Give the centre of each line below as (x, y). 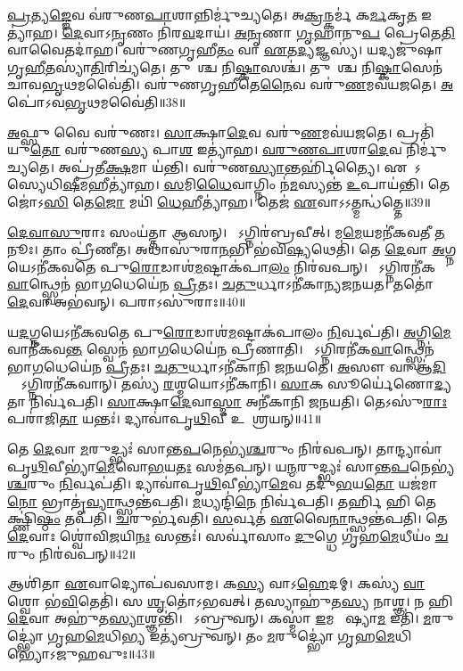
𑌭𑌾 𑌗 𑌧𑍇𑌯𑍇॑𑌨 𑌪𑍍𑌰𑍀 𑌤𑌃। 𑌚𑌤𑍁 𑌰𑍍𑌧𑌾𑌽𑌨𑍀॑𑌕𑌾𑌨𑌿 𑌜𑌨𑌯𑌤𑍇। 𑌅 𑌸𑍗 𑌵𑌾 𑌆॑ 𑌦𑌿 (227, 366)
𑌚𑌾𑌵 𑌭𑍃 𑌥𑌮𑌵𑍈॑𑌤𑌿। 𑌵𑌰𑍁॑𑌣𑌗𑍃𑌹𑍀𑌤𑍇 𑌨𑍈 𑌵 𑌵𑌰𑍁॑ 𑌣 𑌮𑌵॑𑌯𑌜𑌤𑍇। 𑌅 (230, 84)
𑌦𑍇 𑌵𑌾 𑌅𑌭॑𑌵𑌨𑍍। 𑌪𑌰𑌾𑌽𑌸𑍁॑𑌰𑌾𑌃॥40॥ (127, 301)
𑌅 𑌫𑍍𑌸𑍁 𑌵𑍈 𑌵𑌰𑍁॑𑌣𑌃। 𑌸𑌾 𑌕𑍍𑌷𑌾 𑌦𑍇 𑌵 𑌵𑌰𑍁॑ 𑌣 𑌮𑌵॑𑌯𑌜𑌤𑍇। (200, 131)
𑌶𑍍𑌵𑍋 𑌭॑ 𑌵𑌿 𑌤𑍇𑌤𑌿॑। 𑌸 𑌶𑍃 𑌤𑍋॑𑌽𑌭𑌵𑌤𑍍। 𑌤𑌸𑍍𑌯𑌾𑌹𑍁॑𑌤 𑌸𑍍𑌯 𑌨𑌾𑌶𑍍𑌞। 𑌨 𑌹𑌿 (230, 600)
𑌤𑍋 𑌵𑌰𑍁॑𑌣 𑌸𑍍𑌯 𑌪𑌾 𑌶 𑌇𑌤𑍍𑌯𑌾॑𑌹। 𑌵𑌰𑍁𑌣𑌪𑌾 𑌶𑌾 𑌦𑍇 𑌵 (216, 149)
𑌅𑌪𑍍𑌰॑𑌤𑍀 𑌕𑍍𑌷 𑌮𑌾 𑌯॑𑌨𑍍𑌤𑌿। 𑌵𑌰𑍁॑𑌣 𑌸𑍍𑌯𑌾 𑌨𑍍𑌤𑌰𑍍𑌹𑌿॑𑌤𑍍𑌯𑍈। (219, 166)
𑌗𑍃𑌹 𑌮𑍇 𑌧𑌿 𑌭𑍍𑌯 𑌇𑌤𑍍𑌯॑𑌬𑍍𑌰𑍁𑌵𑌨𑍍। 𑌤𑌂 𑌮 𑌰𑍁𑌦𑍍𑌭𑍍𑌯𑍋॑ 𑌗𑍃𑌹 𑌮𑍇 (221, 635)
